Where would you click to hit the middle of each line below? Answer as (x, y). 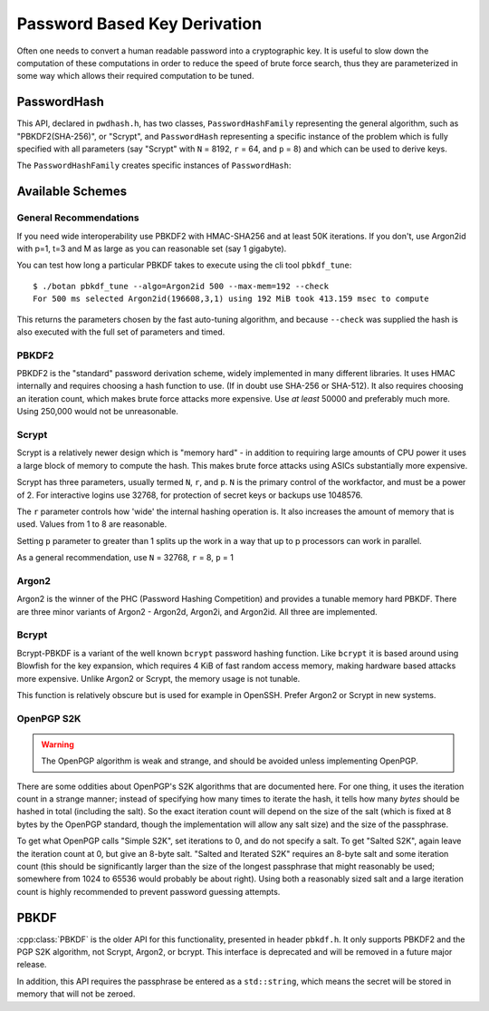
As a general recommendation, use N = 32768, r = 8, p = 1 (125, 558)
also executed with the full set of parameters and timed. (121, 332)
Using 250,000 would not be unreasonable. (97, 412)
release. (32, 965)
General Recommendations (78, 218)
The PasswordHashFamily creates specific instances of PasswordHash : (154, 165)
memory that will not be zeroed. (76, 994)
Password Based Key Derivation (139, 24)
